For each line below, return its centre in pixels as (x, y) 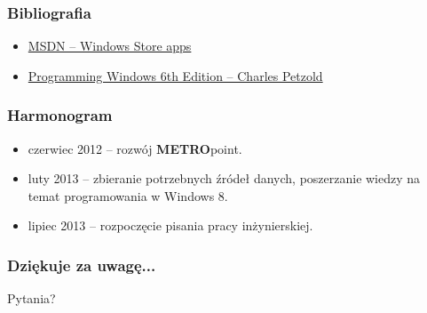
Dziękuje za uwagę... (82, 265)
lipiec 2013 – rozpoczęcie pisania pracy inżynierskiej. (170, 225)
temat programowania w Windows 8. (128, 195)
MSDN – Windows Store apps (110, 46)
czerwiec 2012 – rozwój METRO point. (135, 148)
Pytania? (32, 298)
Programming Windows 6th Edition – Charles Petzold (175, 75)
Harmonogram (60, 115)
